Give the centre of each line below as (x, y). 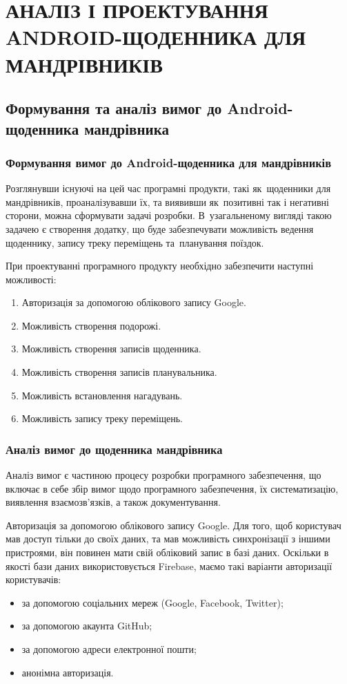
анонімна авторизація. (68, 672)
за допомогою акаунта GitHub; (87, 626)
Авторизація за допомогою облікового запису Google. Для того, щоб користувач (173, 525)
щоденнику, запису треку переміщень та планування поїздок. (135, 242)
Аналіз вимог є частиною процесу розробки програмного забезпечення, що (163, 475)
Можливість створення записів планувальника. (119, 372)
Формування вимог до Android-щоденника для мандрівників (168, 162)
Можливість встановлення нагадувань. (102, 395)
